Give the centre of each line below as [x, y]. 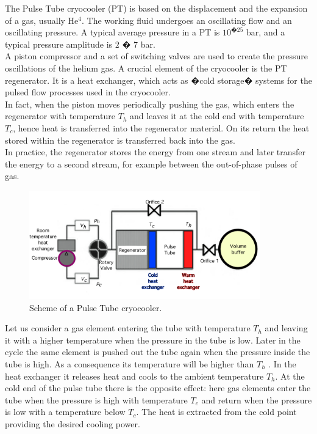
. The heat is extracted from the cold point [216, 412]
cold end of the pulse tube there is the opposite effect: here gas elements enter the [158, 388]
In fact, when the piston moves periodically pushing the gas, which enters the [150, 104]
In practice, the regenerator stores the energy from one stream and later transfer [155, 152]
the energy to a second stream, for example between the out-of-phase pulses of [151, 164]
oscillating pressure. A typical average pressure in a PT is [112, 32]
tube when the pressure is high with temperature [96, 399]
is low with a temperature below [65, 412]
